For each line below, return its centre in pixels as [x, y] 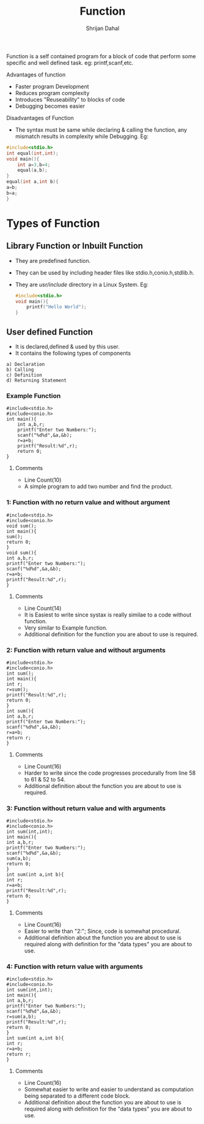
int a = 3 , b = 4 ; [34, 165]
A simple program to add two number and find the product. [98, 487]
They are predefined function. [53, 260]
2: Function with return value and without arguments [86, 650]
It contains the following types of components [73, 353]
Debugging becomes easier [50, 106]
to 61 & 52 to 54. [45, 779]
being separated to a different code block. [77, 1096]
